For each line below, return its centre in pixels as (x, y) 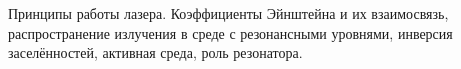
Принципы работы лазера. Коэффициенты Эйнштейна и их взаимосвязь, (228, 13)
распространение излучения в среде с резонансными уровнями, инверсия (230, 32)
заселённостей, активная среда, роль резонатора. (155, 52)
